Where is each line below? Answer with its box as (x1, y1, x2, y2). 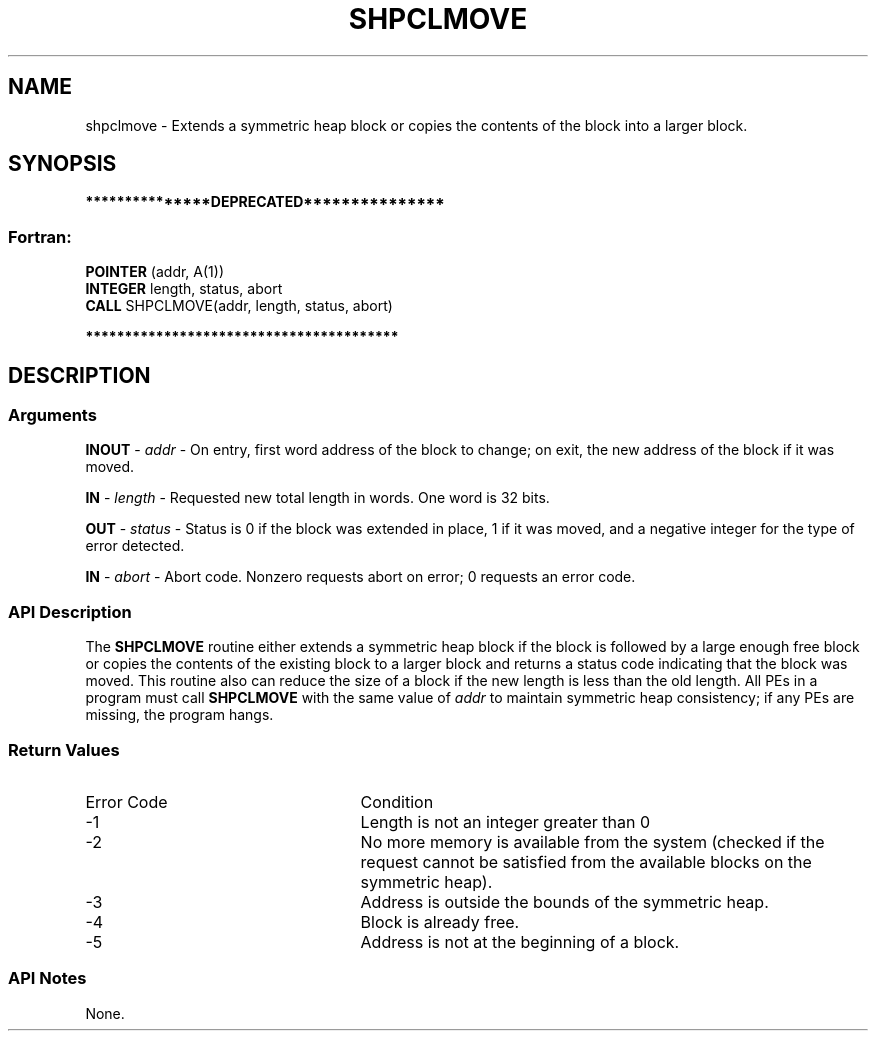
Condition (360, 791, 434, 812)
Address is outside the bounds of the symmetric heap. (360, 891, 769, 912)
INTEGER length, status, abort (85, 280, 283, 298)
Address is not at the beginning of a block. (360, 931, 680, 952)
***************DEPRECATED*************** (85, 193, 445, 211)
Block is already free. (360, 911, 520, 932)
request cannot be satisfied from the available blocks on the (360, 851, 812, 872)
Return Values (8, 739, 120, 760)
